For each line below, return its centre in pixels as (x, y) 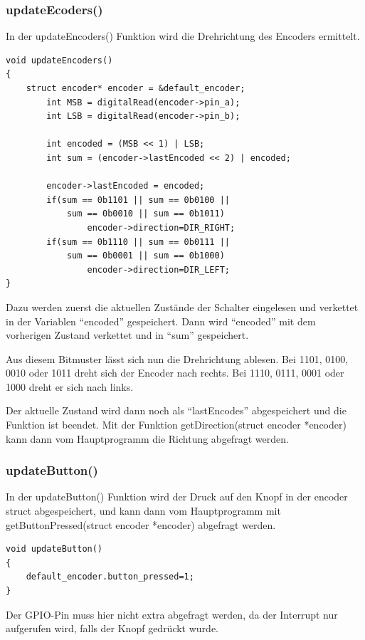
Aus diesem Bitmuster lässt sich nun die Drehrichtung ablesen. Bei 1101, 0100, (177, 358)
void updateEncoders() (59, 60)
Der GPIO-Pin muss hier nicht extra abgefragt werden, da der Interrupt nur (172, 614)
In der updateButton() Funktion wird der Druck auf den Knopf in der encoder (177, 497)
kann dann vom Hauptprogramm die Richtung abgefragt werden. (147, 438)
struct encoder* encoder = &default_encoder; (136, 88)
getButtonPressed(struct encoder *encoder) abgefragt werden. (141, 524)
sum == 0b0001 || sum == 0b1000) (146, 256)
